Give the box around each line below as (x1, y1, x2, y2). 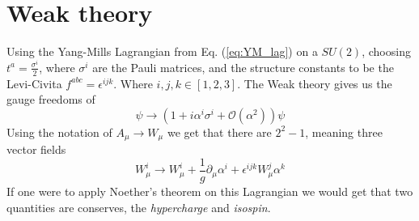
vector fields (6, 141, 66, 158)
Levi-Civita (6, 74, 62, 91)
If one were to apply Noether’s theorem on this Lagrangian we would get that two (6, 182, 413, 199)
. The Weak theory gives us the (237, 74, 392, 91)
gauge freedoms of (6, 91, 95, 108)
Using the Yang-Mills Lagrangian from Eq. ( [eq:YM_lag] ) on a (6, 43, 318, 60)
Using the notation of (6, 123, 112, 140)
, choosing (362, 43, 411, 60)
